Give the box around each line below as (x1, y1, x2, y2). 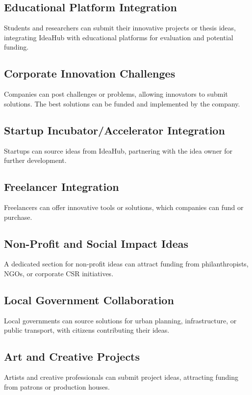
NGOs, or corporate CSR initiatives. (4, 268, 114, 278)
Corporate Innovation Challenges (4, 66, 176, 81)
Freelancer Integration (4, 179, 119, 194)
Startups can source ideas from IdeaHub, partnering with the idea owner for (4, 145, 233, 156)
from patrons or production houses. (4, 381, 110, 392)
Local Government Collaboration (4, 292, 174, 307)
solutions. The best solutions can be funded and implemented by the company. (4, 98, 240, 108)
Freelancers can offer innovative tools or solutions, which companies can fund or (4, 202, 244, 212)
